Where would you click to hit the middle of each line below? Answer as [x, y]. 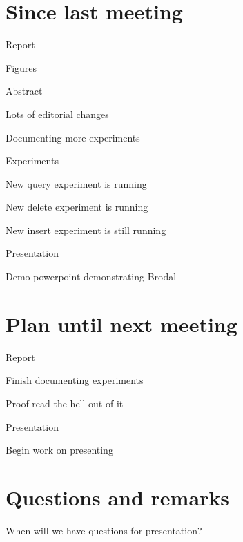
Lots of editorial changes [57, 114]
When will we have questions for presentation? [104, 530]
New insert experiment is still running [86, 230]
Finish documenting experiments [75, 380]
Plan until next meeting [121, 323]
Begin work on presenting [59, 450]
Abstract [24, 91]
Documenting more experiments [73, 137]
